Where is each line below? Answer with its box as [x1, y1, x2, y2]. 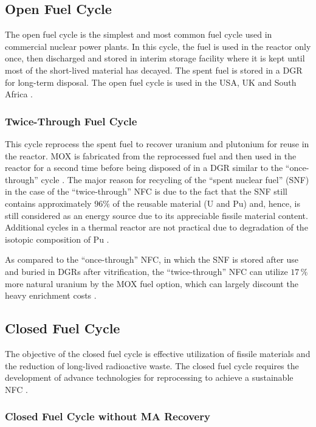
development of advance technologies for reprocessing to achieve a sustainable [5, 371, 294, 384]
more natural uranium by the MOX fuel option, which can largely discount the [5, 277, 298, 290]
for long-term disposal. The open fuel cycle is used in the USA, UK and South [5, 75, 297, 88]
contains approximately [5, 196, 92, 209]
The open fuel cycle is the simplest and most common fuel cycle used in [5, 28, 272, 41]
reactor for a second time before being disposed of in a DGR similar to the [5, 161, 283, 174]
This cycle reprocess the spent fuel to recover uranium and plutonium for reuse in [5, 137, 309, 150]
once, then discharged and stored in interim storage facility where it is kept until [5, 52, 305, 64]
